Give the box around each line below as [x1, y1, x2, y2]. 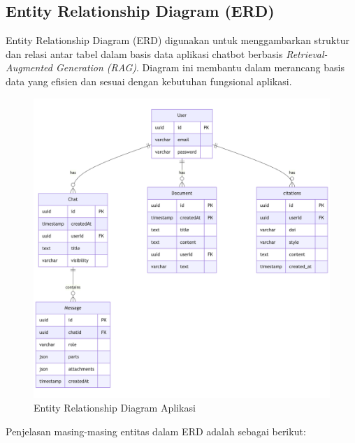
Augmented [6, 60, 52, 75]
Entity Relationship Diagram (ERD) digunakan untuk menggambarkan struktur [6, 33, 349, 48]
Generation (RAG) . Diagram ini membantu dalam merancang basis [55, 60, 345, 75]
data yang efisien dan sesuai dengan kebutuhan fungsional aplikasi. [6, 73, 292, 88]
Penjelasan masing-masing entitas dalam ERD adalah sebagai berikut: [6, 423, 306, 438]
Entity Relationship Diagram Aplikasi [34, 400, 196, 415]
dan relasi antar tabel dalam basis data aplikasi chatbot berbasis [6, 46, 283, 61]
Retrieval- [286, 46, 328, 61]
